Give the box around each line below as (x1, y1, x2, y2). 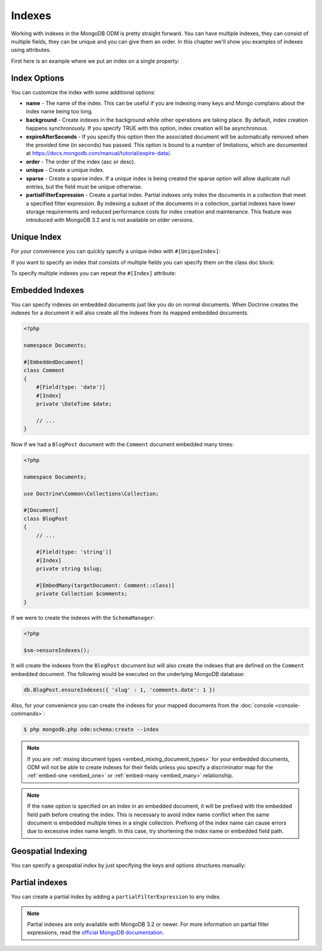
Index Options (11, 73, 64, 83)
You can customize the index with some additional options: (11, 88, 156, 95)
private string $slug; (36, 566, 103, 572)
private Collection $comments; (36, 591, 128, 597)
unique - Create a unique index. (26, 166, 104, 174)
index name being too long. (26, 108, 93, 115)
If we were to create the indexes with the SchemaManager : (11, 614, 155, 621)
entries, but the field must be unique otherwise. (26, 183, 143, 190)
